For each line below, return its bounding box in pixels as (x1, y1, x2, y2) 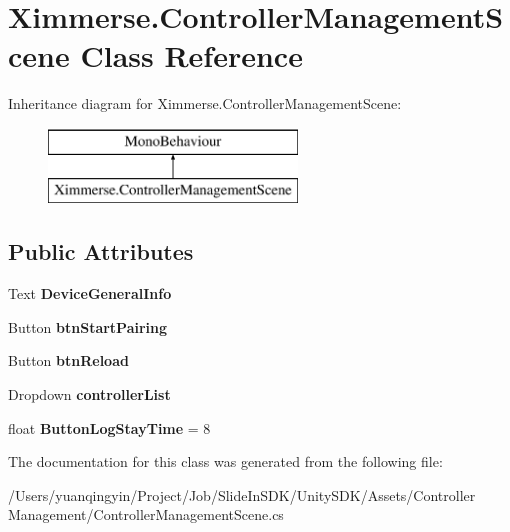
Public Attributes (8, 236, 194, 267)
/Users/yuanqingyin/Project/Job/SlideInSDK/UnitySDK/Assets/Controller (8, 484, 476, 505)
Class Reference (80, 35, 303, 76)
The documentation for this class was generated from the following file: (8, 451, 443, 472)
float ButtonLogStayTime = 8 (8, 417, 211, 438)
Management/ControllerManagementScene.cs (8, 504, 284, 525)
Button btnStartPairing (8, 316, 168, 337)
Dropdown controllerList (8, 384, 171, 405)
